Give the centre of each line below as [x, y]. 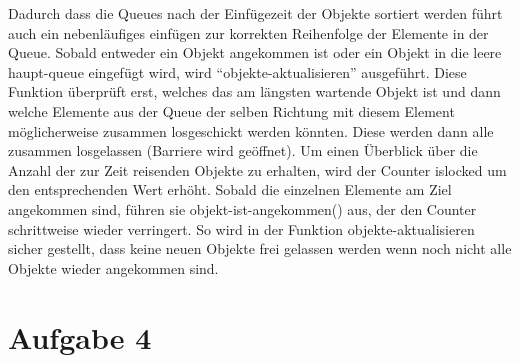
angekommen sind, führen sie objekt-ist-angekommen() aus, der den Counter [242, 208]
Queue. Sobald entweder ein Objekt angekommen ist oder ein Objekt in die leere [255, 52]
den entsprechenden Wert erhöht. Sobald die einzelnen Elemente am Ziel [230, 189]
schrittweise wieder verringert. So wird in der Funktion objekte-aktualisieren [241, 228]
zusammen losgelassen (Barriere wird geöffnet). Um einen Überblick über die [243, 150]
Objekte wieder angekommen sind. [113, 267]
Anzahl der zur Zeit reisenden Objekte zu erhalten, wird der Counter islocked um [257, 169]
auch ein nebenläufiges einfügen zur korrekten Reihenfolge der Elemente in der [248, 32]
